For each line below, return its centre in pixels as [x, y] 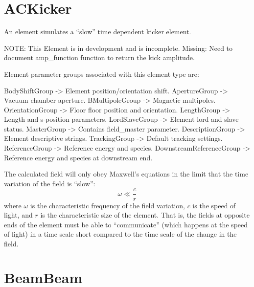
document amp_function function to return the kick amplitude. [99, 57]
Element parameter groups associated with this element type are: [102, 74]
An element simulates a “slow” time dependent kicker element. [98, 32]
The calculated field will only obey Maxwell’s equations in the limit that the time [126, 174]
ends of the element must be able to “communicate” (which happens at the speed [126, 224]
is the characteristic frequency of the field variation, [107, 205]
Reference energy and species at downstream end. [78, 157]
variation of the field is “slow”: [50, 183]
